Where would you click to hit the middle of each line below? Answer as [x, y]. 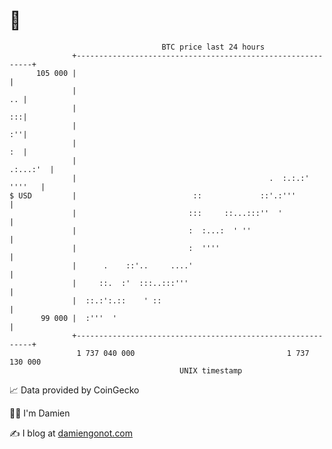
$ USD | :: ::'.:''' [153, 195]
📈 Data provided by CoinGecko [74, 390]
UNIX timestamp [211, 370]
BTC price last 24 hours [213, 47]
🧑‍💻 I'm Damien [40, 413]
